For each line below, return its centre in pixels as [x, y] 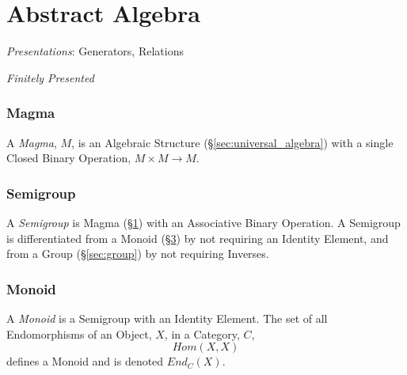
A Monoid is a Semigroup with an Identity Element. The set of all [167, 318]
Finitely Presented [50, 77]
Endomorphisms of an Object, [79, 333]
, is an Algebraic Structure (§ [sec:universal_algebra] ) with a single [232, 142]
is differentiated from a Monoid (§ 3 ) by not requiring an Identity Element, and [198, 238]
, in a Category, [202, 333]
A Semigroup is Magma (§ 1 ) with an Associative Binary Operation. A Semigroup [203, 222]
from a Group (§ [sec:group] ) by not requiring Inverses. [138, 254]
